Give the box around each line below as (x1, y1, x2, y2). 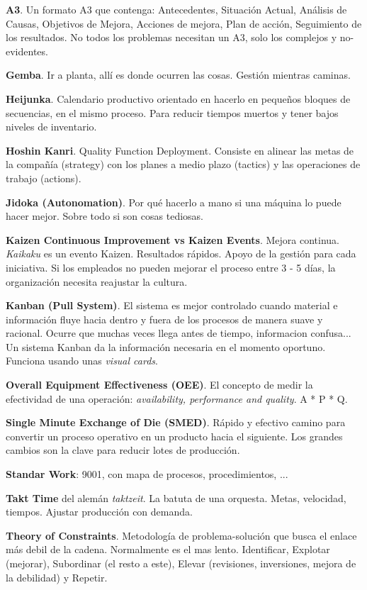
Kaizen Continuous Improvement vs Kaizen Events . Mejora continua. (6, 232, 339, 247)
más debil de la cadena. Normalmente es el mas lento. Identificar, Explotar (6, 542, 330, 557)
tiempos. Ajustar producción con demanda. (6, 504, 193, 519)
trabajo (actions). (6, 170, 81, 185)
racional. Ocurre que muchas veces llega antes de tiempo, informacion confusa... (6, 325, 351, 340)
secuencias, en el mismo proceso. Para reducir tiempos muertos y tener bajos (6, 105, 339, 120)
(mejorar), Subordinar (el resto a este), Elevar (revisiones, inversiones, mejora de (6, 556, 356, 570)
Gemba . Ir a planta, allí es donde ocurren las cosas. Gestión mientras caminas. (6, 67, 351, 82)
